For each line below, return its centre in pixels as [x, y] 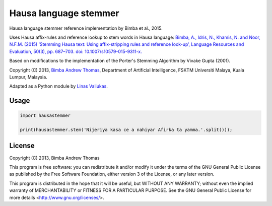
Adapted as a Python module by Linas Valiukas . [58, 86]
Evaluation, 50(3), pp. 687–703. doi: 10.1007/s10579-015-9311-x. [76, 51]
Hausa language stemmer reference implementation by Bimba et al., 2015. [86, 28]
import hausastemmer [45, 116]
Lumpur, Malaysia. [28, 77]
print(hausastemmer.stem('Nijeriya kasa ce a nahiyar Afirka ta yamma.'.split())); [126, 130]
